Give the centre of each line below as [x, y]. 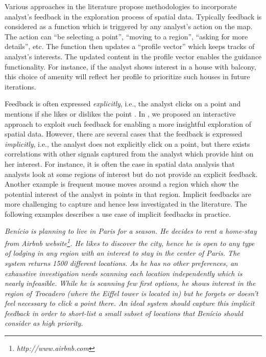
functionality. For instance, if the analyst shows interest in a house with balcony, [130, 66]
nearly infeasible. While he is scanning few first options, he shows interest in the [130, 283]
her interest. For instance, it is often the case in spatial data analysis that [120, 163]
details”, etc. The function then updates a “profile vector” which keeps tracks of [130, 46]
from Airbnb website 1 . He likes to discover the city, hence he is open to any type [130, 242]
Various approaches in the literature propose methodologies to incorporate [121, 6]
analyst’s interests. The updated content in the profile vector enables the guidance [133, 56]
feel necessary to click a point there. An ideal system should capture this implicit [130, 303]
